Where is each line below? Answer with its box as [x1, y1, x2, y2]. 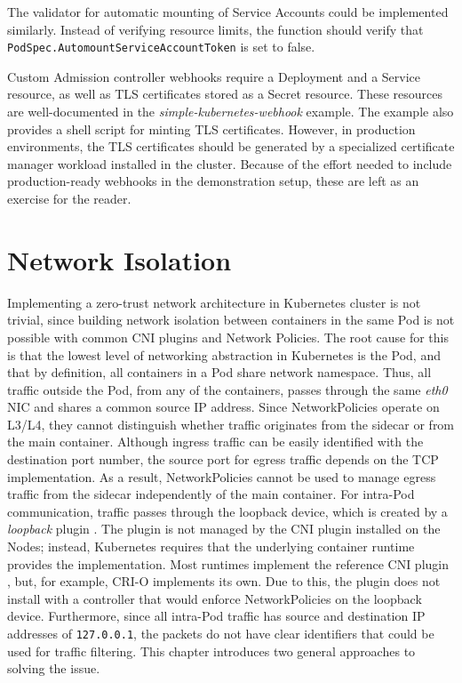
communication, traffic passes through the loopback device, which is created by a [7, 502, 448, 520]
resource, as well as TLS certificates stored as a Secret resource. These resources [7, 84, 443, 103]
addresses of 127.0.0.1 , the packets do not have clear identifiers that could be [7, 624, 434, 642]
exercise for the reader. [7, 189, 131, 207]
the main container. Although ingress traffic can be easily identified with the [7, 432, 424, 451]
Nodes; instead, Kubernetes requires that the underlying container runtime [7, 537, 415, 556]
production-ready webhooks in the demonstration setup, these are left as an [7, 172, 419, 190]
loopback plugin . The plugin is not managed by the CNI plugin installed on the [7, 519, 441, 538]
